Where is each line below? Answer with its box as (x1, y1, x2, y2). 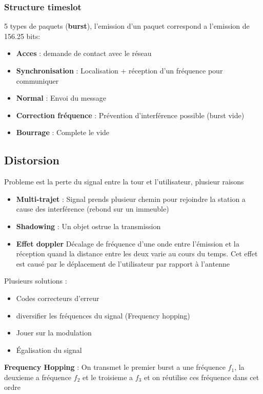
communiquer (16, 75, 59, 86)
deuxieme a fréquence (4, 371, 72, 382)
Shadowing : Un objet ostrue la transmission (16, 220, 161, 231)
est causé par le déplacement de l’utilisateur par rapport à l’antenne (16, 258, 230, 269)
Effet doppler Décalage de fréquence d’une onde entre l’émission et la (16, 238, 239, 249)
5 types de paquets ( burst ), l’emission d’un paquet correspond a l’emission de (4, 21, 250, 31)
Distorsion (4, 152, 59, 168)
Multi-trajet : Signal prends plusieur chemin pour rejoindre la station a (16, 193, 246, 204)
